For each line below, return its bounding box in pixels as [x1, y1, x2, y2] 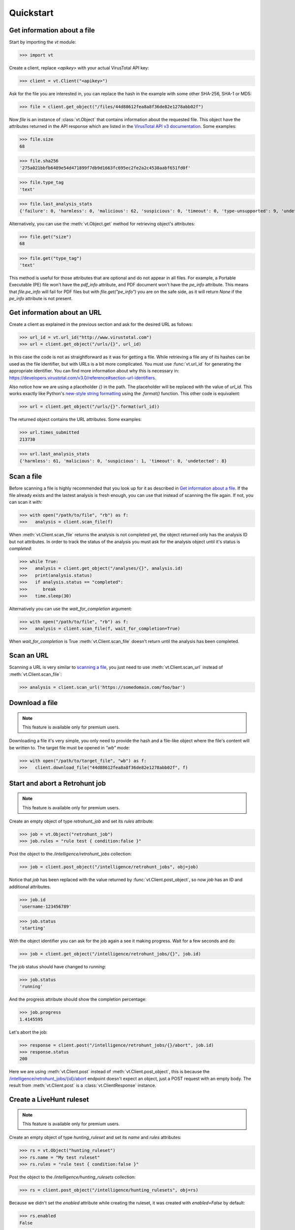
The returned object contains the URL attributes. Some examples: [9, 416, 142, 423]
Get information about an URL [9, 308, 102, 317]
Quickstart [9, 7, 54, 18]
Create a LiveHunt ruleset [9, 1095, 89, 1104]
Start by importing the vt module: [9, 39, 76, 45]
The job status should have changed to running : [9, 963, 106, 969]
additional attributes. [9, 884, 51, 890]
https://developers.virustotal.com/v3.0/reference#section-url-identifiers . [9, 374, 157, 381]
